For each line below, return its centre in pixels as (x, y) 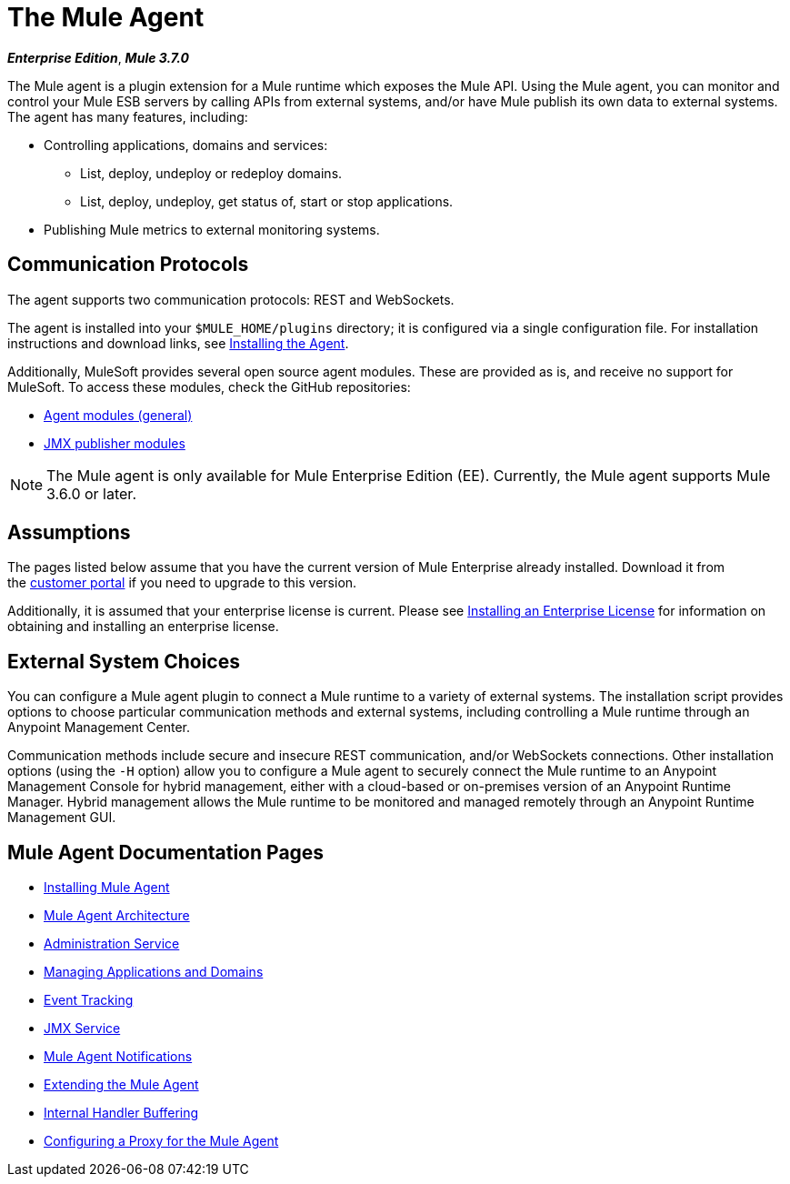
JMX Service (82, 1028)
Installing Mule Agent (107, 888)
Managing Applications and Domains (154, 972)
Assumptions (69, 533)
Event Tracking (89, 1000)
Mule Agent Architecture (117, 916)
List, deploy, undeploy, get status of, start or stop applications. (267, 201)
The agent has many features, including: (128, 116)
